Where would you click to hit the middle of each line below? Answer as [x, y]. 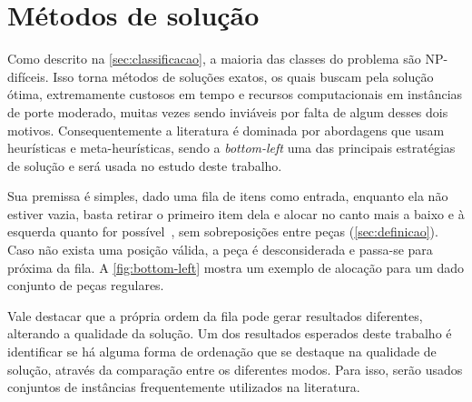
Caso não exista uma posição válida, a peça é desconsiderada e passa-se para [220, 250]
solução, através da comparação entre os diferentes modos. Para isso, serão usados [235, 369]
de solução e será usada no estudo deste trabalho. [145, 165]
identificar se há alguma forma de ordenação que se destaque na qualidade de [222, 352]
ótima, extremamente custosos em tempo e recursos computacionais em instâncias [235, 94]
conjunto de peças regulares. [86, 285]
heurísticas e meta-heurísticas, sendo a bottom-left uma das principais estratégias [231, 148]
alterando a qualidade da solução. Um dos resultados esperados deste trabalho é [230, 333]
